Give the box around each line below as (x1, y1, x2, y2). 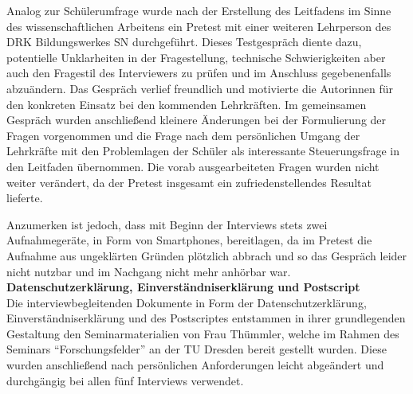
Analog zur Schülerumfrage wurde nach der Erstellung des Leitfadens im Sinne (6, 2, 391, 18)
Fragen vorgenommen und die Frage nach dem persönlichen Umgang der (6, 127, 360, 143)
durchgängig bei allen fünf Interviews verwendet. (6, 372, 244, 388)
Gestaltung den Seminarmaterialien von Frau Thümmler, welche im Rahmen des (6, 325, 399, 341)
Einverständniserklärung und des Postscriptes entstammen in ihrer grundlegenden (6, 310, 406, 326)
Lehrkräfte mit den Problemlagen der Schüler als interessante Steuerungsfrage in (6, 142, 399, 159)
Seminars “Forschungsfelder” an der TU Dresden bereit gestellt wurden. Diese (6, 341, 387, 357)
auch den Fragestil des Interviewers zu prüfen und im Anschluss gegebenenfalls (6, 64, 391, 81)
